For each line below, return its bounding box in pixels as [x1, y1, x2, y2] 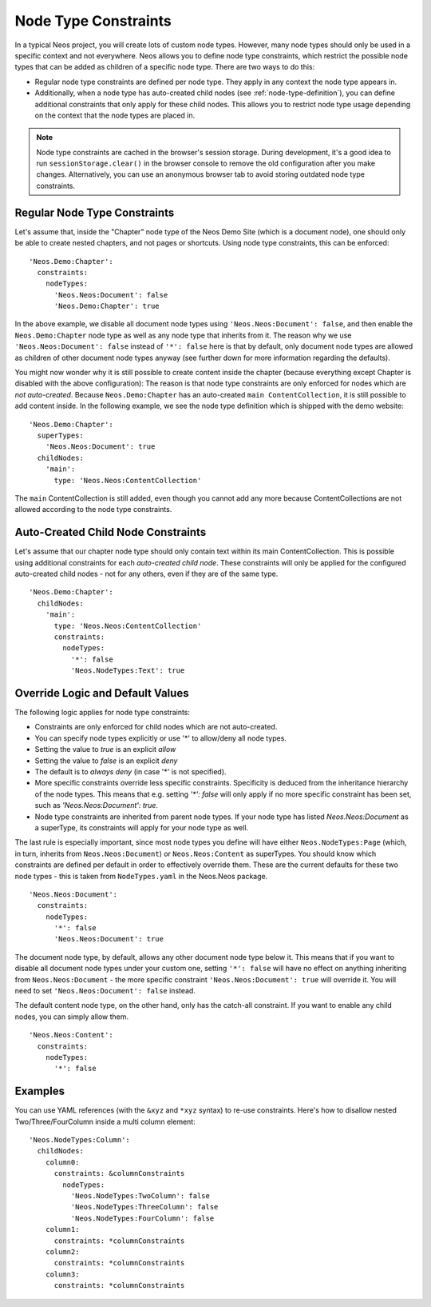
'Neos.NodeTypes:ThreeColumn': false [70, 1202, 219, 1212]
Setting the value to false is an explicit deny [34, 756, 178, 765]
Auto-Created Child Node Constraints [14, 526, 207, 539]
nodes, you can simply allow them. [14, 1012, 129, 1021]
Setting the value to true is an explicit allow [34, 745, 176, 754]
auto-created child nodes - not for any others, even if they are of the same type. [14, 569, 279, 579]
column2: [45, 1247, 80, 1256]
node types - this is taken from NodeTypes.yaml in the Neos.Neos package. [14, 871, 268, 881]
